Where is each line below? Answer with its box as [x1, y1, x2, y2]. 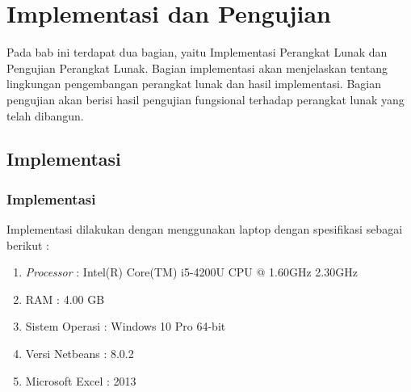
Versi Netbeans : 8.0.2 [25, 345, 134, 362]
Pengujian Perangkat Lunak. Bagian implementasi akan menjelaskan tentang [6, 59, 388, 76]
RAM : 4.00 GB [25, 290, 105, 307]
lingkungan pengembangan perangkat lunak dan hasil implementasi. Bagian [6, 75, 382, 92]
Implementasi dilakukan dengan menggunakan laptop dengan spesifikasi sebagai [6, 221, 403, 238]
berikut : [6, 236, 49, 253]
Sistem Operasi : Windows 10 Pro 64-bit [25, 318, 226, 335]
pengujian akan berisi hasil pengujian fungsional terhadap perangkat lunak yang [6, 91, 405, 107]
